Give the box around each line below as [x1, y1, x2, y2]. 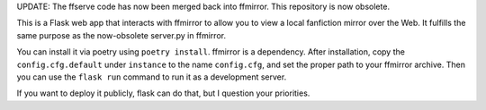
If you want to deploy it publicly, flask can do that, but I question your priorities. [16, 88, 310, 98]
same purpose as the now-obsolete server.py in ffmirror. [16, 30, 227, 40]
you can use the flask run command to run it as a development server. [16, 72, 287, 82]
